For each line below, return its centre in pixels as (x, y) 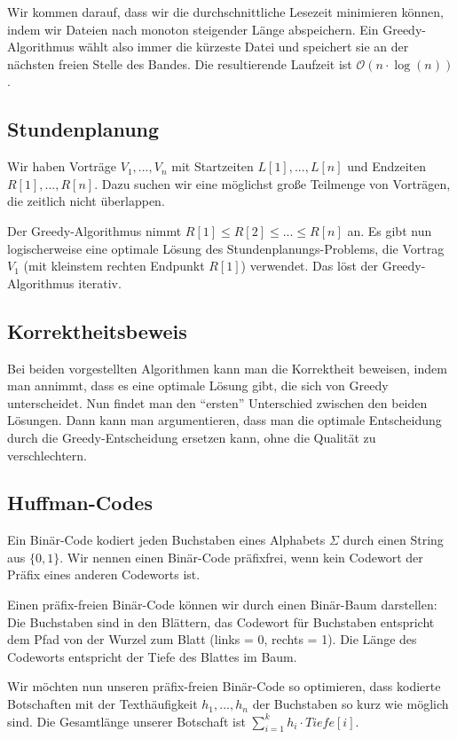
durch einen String (393, 540)
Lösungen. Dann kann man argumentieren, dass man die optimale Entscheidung (225, 420)
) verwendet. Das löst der (309, 266)
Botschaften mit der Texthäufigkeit (102, 704)
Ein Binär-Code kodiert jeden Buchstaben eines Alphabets (166, 540)
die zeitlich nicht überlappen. (86, 201)
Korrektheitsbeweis (97, 330)
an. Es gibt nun (390, 230)
